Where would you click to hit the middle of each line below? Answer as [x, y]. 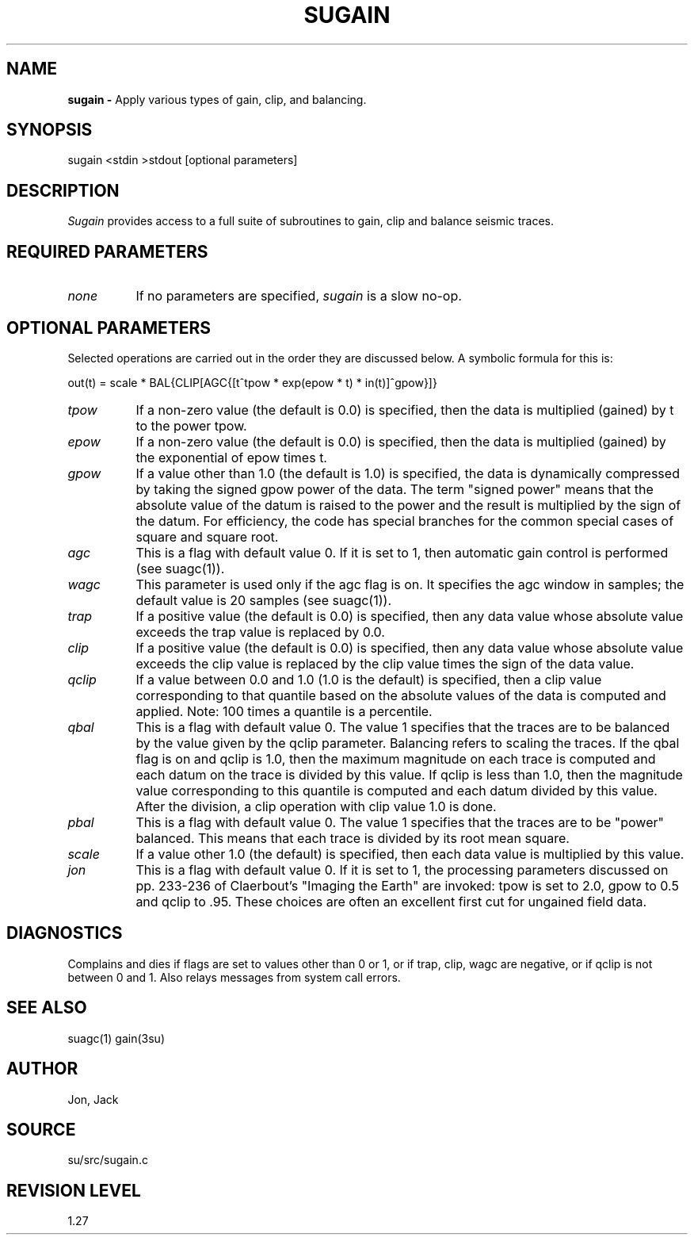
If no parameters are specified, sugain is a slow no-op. [299, 296]
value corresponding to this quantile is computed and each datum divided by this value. [397, 790]
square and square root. [207, 536]
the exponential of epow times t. [231, 457]
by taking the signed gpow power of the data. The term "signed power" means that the [395, 489]
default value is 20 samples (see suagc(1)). [263, 600]
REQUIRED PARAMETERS [107, 251]
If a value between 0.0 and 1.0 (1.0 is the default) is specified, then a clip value [369, 679]
